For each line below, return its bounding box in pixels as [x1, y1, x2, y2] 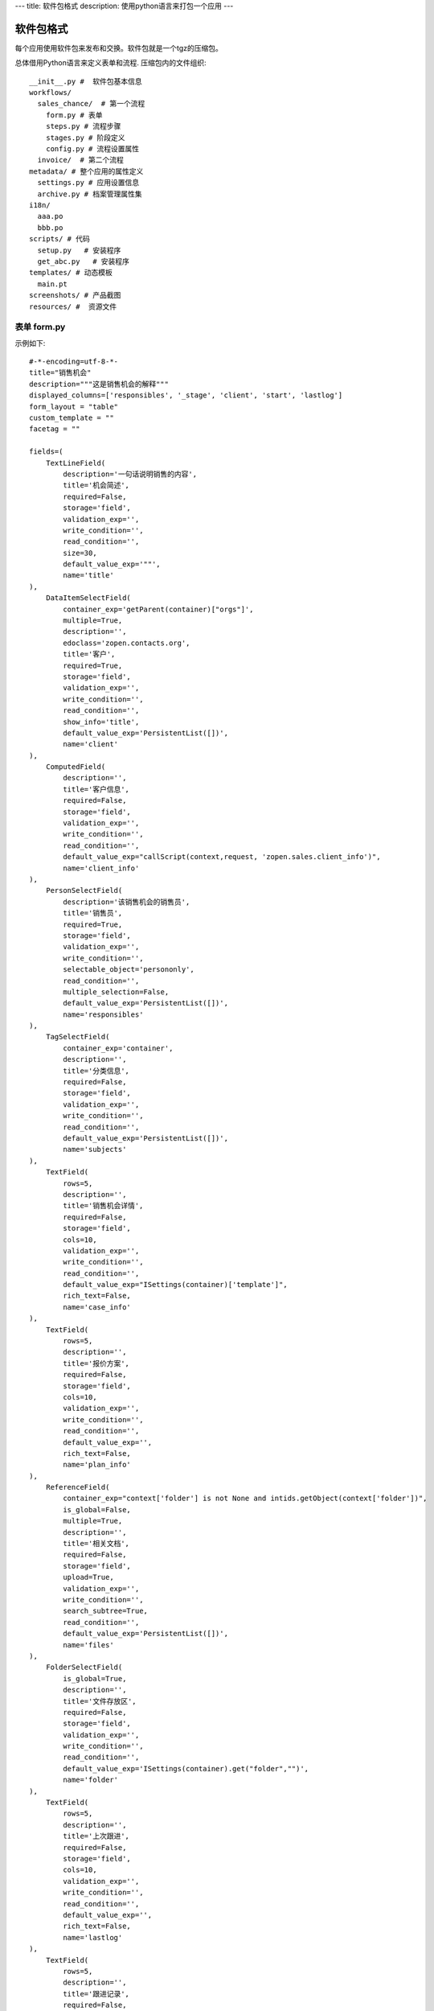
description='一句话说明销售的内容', [63, 469, 197, 479]
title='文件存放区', [63, 1696, 137, 1705]
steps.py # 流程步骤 [45, 121, 121, 131]
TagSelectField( [45, 1032, 110, 1042]
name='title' [63, 571, 114, 580]
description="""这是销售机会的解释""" [29, 379, 169, 389]
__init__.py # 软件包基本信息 [29, 76, 142, 86]
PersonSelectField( [45, 886, 123, 895]
